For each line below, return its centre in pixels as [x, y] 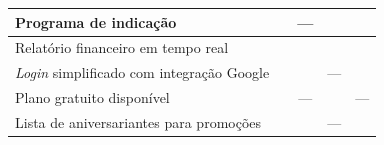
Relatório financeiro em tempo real [122, 47]
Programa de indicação [96, 21]
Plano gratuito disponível [92, 97]
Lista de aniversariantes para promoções [138, 121]
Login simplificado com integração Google [142, 72]
